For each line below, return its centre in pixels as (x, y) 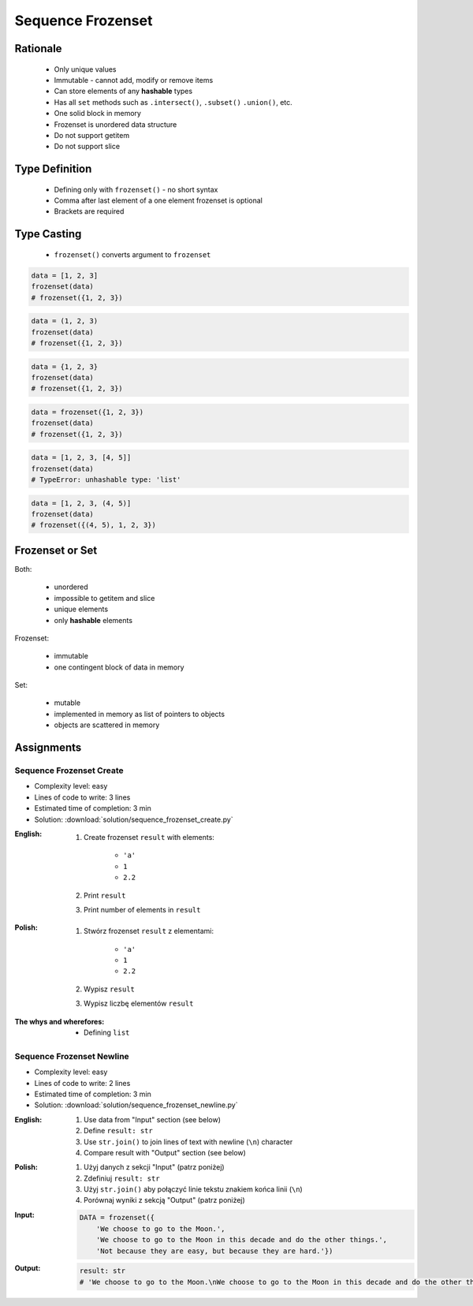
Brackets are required (89, 211)
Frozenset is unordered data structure (115, 124)
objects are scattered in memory (107, 725)
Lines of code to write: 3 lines (82, 797)
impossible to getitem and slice (104, 598)
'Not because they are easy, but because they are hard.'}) (214, 1251)
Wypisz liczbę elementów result (139, 1004)
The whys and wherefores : (60, 1021)
